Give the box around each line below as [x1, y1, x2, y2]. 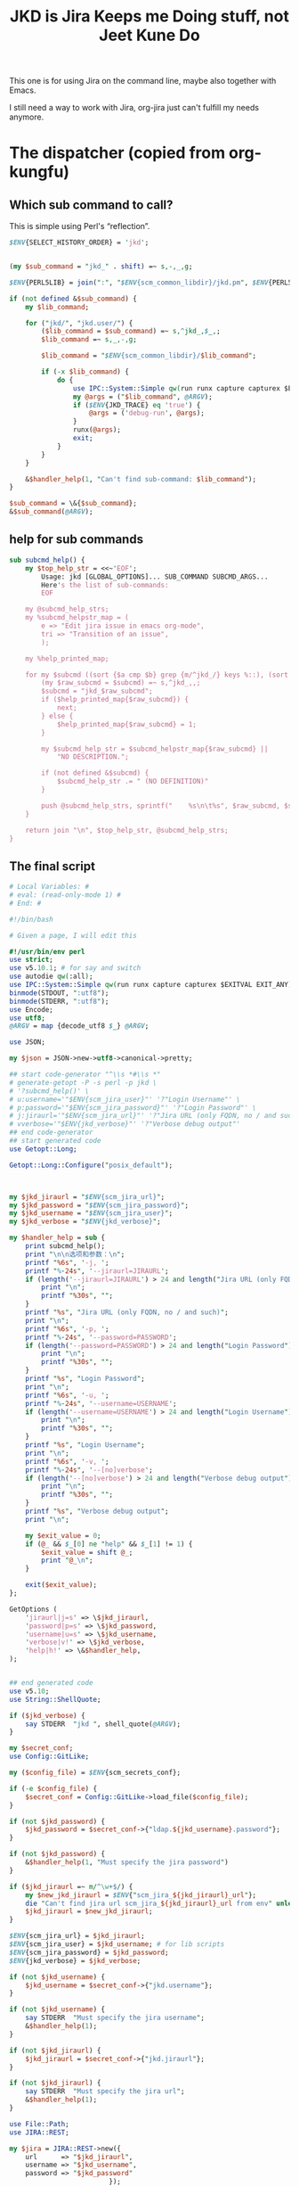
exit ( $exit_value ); [25, 1581, 98, 1590]
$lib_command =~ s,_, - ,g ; [41, 335, 138, 344]
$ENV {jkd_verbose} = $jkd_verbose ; [9, 1956, 141, 1965]
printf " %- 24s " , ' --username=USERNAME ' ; [25, 1399, 177, 1408]
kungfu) [9, 162, 69, 182]
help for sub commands [9, 532, 144, 547]
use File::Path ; [9, 2119, 69, 2128]
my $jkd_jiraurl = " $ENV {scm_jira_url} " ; [9, 1192, 166, 1201]
